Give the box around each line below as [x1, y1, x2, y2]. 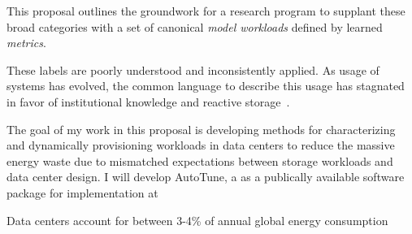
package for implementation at [7, 184, 158, 201]
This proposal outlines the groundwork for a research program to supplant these [7, 2, 405, 19]
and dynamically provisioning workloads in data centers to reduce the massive [7, 136, 395, 154]
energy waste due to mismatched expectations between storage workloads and [7, 152, 393, 169]
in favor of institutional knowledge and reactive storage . [7, 93, 290, 110]
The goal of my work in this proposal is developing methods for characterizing [7, 120, 396, 137]
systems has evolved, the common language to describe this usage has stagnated [7, 77, 405, 94]
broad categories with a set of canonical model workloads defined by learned [7, 18, 383, 35]
